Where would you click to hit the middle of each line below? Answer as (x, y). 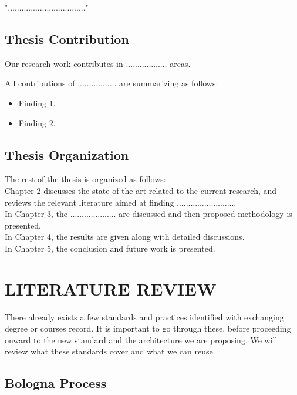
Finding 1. (37, 103)
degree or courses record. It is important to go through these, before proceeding (148, 328)
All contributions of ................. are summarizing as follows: (112, 83)
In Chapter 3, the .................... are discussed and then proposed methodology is (148, 214)
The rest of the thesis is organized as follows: (85, 179)
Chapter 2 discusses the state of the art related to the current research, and (141, 190)
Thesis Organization (67, 154)
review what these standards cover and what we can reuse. (110, 351)
